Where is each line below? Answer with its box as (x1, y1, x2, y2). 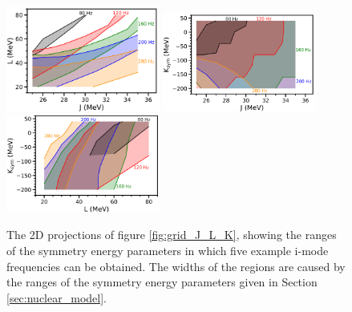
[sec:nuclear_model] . (6, 289, 107, 306)
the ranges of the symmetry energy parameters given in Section (6, 274, 318, 290)
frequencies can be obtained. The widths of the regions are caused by (6, 257, 346, 274)
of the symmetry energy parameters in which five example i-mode (6, 242, 329, 259)
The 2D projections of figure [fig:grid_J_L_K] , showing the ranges (6, 226, 337, 243)
